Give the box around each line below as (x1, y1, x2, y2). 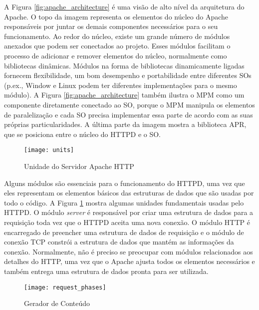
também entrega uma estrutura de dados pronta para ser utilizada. (4, 265, 209, 276)
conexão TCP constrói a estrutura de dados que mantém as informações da (4, 236, 234, 247)
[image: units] (24, 146, 74, 154)
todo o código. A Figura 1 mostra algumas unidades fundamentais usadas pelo (4, 197, 244, 207)
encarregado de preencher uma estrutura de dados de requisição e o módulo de (4, 226, 244, 237)
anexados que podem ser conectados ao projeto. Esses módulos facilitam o (4, 40, 231, 51)
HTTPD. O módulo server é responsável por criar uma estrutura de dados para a (4, 207, 254, 217)
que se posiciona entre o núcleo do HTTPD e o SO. (4, 128, 161, 139)
